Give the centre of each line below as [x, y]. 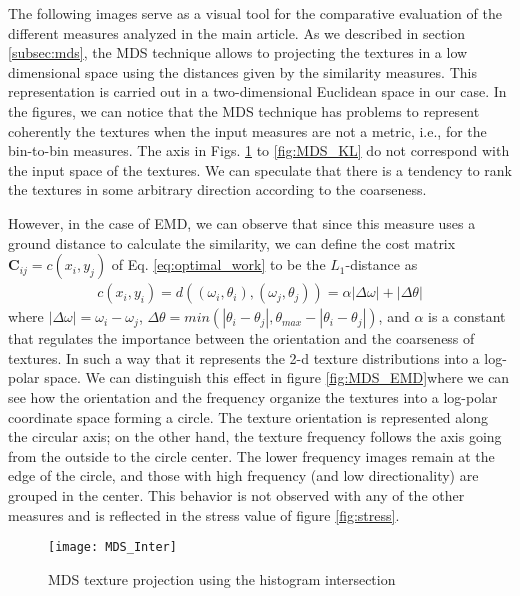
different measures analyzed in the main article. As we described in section [237, 32]
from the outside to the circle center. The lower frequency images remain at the [251, 455]
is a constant [467, 316]
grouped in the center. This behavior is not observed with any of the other [236, 494]
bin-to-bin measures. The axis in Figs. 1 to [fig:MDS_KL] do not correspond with [259, 150]
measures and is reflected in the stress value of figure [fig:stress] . [204, 514]
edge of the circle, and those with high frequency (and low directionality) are [243, 475]
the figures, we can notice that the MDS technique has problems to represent [244, 110]
